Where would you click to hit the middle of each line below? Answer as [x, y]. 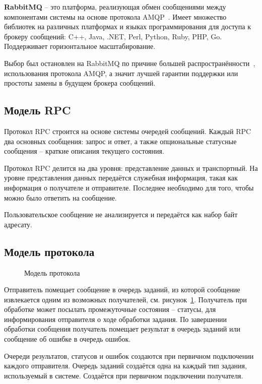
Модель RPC [38, 110]
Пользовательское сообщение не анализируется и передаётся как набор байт [121, 214]
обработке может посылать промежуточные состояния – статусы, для [110, 309]
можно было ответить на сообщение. [60, 197]
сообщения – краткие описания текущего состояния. [84, 151]
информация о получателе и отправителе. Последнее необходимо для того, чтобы [129, 187]
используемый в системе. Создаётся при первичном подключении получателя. [124, 375]
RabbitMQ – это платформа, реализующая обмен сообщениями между [115, 7]
